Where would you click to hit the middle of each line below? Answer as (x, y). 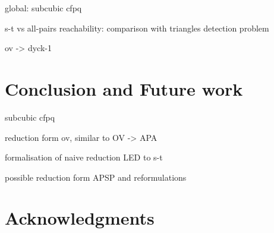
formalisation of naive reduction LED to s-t (84, 157)
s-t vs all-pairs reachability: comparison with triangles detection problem (137, 28)
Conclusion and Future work (124, 88)
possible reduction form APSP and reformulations (96, 177)
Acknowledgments (80, 218)
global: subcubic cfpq (43, 8)
